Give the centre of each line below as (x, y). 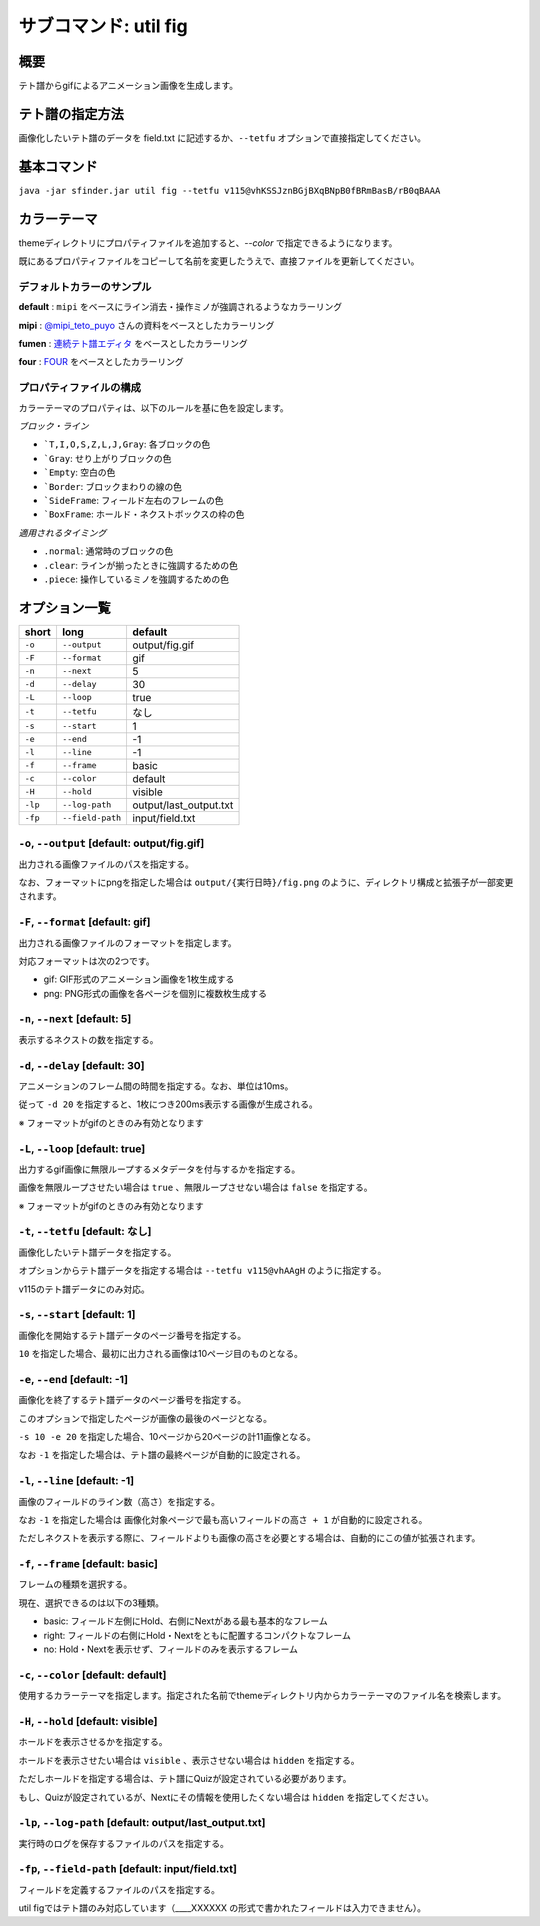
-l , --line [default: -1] (76, 1481)
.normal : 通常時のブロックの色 (108, 551)
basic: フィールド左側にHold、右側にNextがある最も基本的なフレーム (186, 1621)
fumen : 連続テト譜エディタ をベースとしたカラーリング (133, 344)
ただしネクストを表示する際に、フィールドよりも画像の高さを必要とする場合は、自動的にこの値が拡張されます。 (249, 1538)
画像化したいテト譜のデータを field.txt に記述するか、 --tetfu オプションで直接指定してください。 (222, 137)
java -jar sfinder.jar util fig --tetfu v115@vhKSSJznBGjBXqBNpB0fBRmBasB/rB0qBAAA (229, 190)
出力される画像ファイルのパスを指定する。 (106, 864)
